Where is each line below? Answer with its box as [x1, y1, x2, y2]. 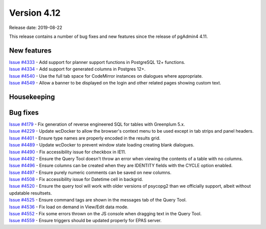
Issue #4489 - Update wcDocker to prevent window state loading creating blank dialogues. [9, 142, 195, 148]
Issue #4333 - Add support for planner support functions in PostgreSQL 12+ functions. [9, 59, 186, 65]
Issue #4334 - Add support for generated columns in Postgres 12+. [9, 66, 146, 72]
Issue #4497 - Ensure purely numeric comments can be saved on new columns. [9, 170, 172, 175]
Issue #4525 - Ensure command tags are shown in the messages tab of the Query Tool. [9, 197, 187, 203]
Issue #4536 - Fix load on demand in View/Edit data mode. [9, 204, 129, 210]
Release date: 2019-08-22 [9, 25, 63, 30]
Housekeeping [9, 92, 55, 101]
